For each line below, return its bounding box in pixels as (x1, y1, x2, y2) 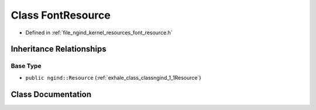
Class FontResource (11, 9, 111, 22)
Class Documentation (11, 89, 92, 99)
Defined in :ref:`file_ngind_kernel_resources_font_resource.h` (25, 29, 173, 36)
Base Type (11, 62, 42, 70)
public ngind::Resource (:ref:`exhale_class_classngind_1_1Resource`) (25, 74, 201, 81)
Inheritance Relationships (11, 44, 107, 54)
